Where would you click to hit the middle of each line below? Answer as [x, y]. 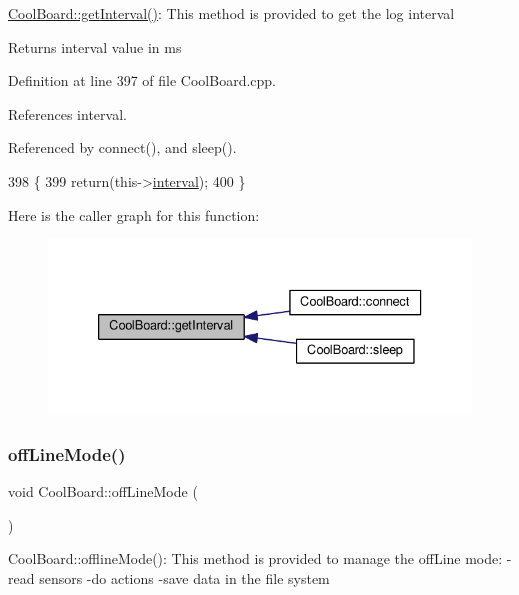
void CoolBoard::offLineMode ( [103, 490]
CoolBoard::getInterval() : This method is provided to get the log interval [231, 13]
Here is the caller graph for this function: [134, 214]
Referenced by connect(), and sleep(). [122, 147]
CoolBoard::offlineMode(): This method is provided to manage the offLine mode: [255, 558]
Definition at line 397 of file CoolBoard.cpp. [142, 80]
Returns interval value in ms [95, 46]
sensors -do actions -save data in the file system [184, 577]
